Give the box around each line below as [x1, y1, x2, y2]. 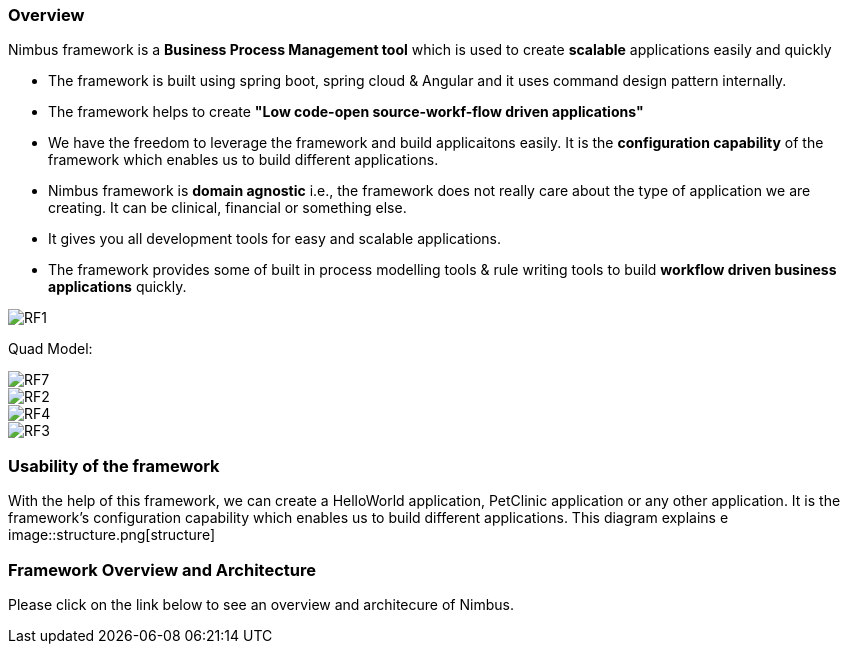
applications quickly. [48, 278, 187, 296]
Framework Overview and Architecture [8, 559, 316, 580]
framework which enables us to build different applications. [48, 151, 439, 169]
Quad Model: [8, 340, 93, 358]
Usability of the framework [8, 455, 220, 476]
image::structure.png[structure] [8, 526, 215, 544]
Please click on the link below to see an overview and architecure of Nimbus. [8, 595, 514, 613]
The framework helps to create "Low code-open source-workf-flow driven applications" [48, 103, 644, 121]
